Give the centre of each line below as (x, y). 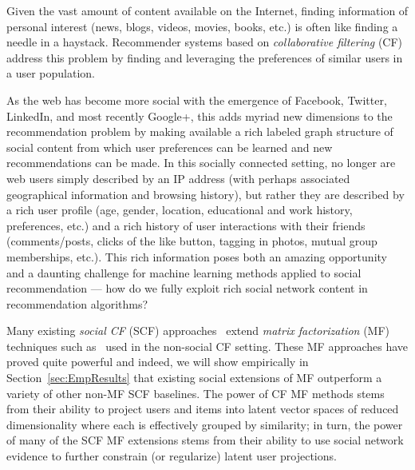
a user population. (51, 73)
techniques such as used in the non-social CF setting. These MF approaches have (207, 346)
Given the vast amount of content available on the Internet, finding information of (207, 10)
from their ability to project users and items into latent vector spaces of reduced (203, 409)
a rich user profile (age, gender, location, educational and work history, (180, 210)
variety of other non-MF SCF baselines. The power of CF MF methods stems (196, 393)
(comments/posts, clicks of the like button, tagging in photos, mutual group (192, 241)
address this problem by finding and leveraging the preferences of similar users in (205, 57)
